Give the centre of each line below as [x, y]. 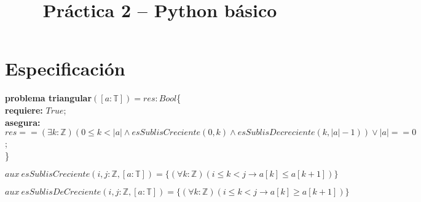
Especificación [65, 68]
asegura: [23, 122]
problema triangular [49, 98]
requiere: [24, 110]
